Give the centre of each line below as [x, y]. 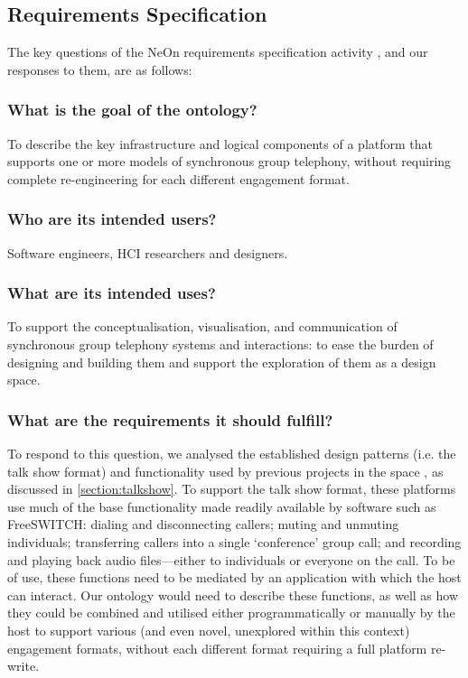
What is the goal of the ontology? [132, 110]
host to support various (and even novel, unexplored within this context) [209, 630]
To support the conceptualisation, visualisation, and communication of [202, 326]
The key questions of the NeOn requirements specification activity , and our [218, 52]
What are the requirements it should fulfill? [170, 419]
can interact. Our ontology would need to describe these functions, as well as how [233, 594]
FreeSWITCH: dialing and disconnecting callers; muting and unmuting [203, 524]
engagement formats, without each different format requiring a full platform [217, 648]
